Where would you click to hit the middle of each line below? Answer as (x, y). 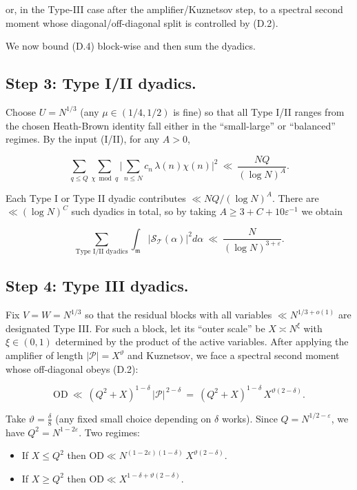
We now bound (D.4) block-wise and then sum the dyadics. (131, 46)
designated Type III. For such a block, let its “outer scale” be (135, 328)
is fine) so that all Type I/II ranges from (259, 111)
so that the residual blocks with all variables (178, 315)
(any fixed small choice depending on (133, 418)
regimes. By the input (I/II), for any (83, 139)
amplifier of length (44, 355)
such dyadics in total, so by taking (144, 211)
